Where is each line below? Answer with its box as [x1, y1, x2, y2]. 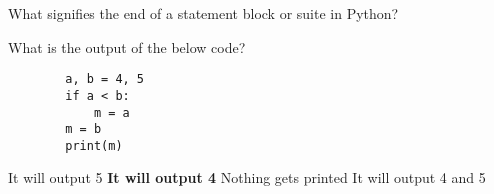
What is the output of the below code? [8, 36, 246, 57]
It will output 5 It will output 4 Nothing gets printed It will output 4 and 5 [8, 167, 486, 188]
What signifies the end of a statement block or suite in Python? [8, 3, 399, 23]
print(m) [65, 138, 123, 153]
